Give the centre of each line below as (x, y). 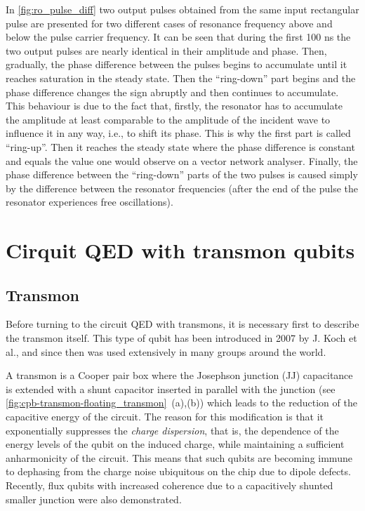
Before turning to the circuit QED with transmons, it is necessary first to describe (182, 324)
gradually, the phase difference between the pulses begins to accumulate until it (177, 64)
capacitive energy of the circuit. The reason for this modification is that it (165, 417)
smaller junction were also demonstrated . (94, 499)
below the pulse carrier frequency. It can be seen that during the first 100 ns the (178, 37)
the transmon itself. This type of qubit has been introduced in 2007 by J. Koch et (181, 338)
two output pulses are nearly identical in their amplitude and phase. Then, (166, 50)
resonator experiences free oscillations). (89, 202)
